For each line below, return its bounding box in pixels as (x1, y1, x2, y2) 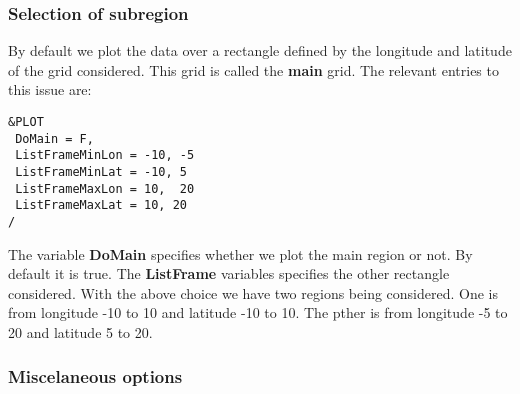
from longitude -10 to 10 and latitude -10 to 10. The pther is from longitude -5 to (8, 302, 508, 323)
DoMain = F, (15, 131, 94, 146)
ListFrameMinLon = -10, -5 (15, 148, 195, 163)
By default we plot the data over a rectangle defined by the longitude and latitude (8, 40, 512, 61)
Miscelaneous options (8, 364, 183, 389)
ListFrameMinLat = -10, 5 (15, 164, 187, 179)
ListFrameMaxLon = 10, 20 (15, 181, 195, 196)
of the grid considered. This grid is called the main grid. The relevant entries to (8, 59, 499, 80)
